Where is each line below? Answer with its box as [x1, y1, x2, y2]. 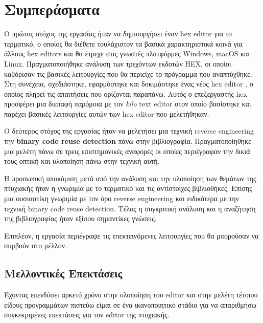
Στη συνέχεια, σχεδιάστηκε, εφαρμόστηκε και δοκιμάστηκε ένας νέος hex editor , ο [4, 78, 253, 89]
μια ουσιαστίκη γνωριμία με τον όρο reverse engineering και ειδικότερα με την [4, 193, 239, 204]
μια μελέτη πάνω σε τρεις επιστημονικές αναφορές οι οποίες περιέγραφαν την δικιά [4, 145, 250, 156]
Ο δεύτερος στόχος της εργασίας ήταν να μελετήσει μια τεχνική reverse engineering [4, 125, 254, 136]
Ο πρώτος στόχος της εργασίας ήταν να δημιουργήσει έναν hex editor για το [4, 28, 232, 39]
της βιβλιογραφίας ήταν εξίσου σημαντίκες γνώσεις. [4, 213, 157, 224]
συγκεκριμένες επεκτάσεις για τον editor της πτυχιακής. [4, 309, 170, 320]
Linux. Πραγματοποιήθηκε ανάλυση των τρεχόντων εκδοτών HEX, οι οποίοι [4, 58, 231, 69]
